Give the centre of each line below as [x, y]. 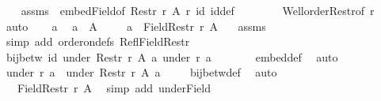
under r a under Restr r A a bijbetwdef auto [141, 72]
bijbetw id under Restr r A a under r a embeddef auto [172, 56]
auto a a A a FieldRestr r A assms [136, 26]
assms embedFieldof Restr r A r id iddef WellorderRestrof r [198, 10]
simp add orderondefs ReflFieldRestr [98, 41]
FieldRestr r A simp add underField [114, 87]
